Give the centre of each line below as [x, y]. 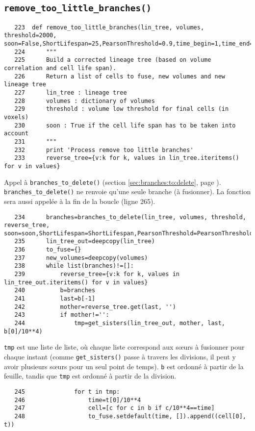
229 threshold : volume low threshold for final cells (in [122, 109]
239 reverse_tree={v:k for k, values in [97, 274]
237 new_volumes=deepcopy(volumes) [81, 258]
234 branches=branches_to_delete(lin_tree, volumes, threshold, [130, 217]
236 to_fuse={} [48, 250]
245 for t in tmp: [67, 392]
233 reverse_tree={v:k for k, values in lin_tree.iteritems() [127, 158]
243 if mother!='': [62, 315]
